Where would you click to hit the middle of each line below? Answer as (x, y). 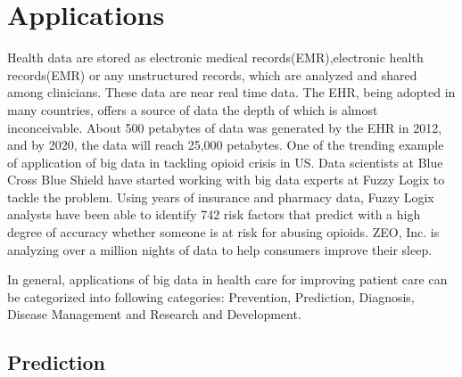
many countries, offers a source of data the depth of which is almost (193, 109)
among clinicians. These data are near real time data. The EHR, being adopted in (231, 92)
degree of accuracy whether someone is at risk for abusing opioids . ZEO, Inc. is (223, 232)
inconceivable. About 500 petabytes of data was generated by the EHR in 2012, (225, 127)
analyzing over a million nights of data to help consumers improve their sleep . (220, 249)
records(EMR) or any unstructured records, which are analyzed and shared (212, 74)
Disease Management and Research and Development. (154, 314)
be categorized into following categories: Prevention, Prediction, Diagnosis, (211, 296)
